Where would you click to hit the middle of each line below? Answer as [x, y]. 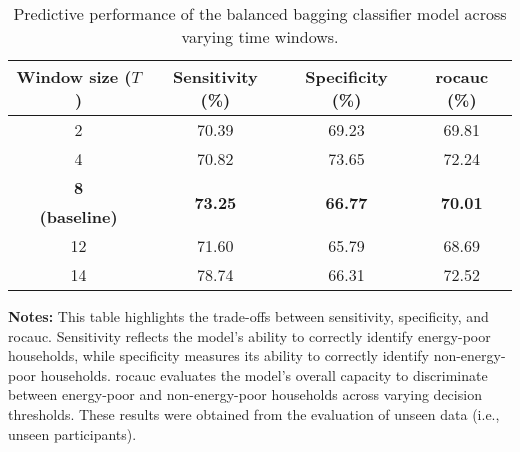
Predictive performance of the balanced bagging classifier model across [260, 13]
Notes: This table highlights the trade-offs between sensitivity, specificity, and [248, 316]
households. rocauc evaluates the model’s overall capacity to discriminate [264, 374]
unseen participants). [72, 433]
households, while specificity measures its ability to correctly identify [218, 355]
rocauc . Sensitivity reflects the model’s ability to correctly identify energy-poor [249, 335]
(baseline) [78, 216]
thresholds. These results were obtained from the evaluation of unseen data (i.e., [254, 413]
